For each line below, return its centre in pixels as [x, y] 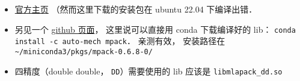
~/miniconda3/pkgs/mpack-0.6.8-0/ [84, 52]
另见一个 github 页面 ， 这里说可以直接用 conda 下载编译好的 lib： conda [155, 29]
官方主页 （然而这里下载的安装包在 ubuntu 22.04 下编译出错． [136, 9]
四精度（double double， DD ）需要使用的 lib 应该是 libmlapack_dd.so [148, 71]
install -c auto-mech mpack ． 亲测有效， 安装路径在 [120, 41]
